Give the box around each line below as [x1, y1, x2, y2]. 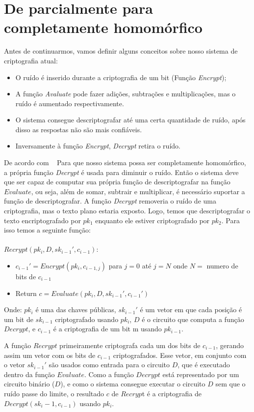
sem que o [215, 379, 246, 389]
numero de [206, 261, 238, 270]
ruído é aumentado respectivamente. [15, 98, 124, 108]
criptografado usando [55, 314, 119, 324]
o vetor [4, 359, 25, 370]
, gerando [216, 340, 244, 350]
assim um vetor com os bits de [4, 350, 96, 360]
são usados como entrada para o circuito [49, 359, 170, 370]
